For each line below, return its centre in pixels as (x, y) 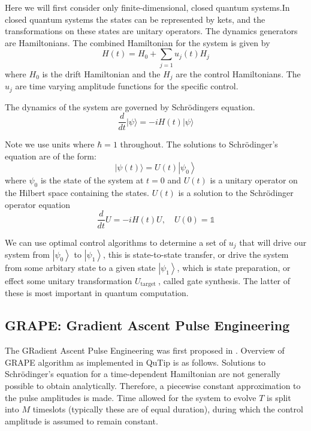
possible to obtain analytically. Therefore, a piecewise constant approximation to (153, 385)
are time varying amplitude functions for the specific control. (127, 86)
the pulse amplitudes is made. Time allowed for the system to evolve (131, 397)
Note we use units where (50, 144)
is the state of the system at (92, 180)
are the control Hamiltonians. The (238, 73)
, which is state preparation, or (234, 267)
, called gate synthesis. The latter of (224, 280)
